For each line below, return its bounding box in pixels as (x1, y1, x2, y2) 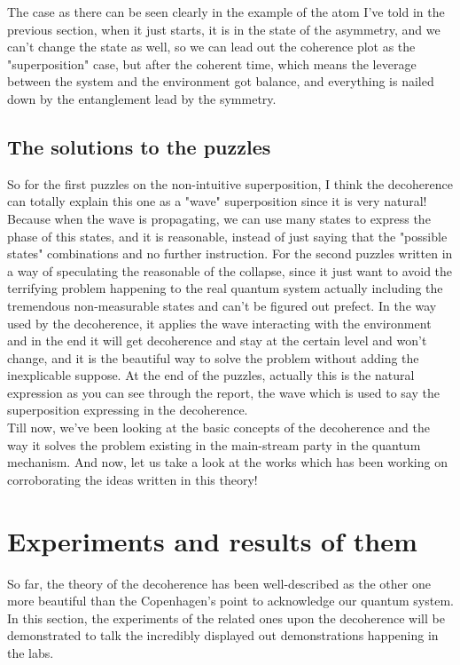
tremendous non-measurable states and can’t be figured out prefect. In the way (7, 296, 437, 314)
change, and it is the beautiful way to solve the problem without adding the (7, 348, 419, 367)
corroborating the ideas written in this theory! (7, 470, 258, 488)
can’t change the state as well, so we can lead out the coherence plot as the (7, 37, 416, 56)
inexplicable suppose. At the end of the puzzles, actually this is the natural (7, 366, 415, 384)
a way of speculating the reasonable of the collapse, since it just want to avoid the (7, 261, 453, 280)
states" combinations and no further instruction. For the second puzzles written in (7, 244, 453, 263)
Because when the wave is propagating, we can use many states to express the (7, 209, 431, 227)
